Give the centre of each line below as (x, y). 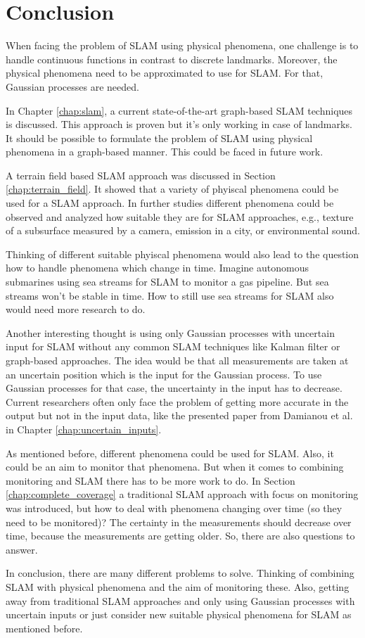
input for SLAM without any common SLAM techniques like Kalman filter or (173, 346)
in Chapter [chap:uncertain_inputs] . (84, 429)
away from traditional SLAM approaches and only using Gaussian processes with (180, 600)
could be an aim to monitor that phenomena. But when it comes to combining (175, 467)
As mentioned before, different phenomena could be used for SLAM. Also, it (170, 453)
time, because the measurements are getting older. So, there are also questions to (180, 536)
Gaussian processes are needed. (72, 86)
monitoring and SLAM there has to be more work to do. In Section (151, 480)
